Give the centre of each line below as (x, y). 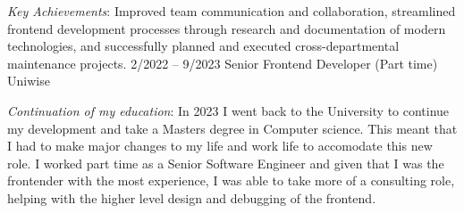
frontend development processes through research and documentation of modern (227, 28)
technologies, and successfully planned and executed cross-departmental (203, 46)
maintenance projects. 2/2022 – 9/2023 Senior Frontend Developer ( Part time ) (223, 63)
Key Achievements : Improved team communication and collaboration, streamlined (232, 11)
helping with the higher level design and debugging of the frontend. (192, 197)
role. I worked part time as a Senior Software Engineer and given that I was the (226, 163)
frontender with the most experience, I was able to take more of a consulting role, (231, 180)
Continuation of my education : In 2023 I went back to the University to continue (228, 110)
